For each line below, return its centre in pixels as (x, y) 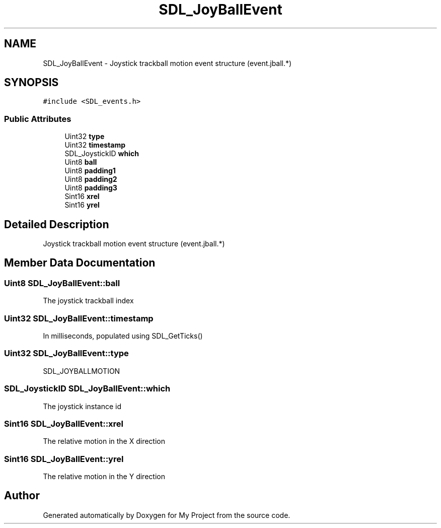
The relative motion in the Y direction (104, 476)
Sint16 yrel (82, 205)
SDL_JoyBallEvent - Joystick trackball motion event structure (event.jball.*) (167, 63)
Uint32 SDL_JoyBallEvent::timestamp (79, 318)
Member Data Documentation (80, 263)
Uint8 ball (81, 162)
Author (22, 496)
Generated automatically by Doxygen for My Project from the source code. (167, 515)
